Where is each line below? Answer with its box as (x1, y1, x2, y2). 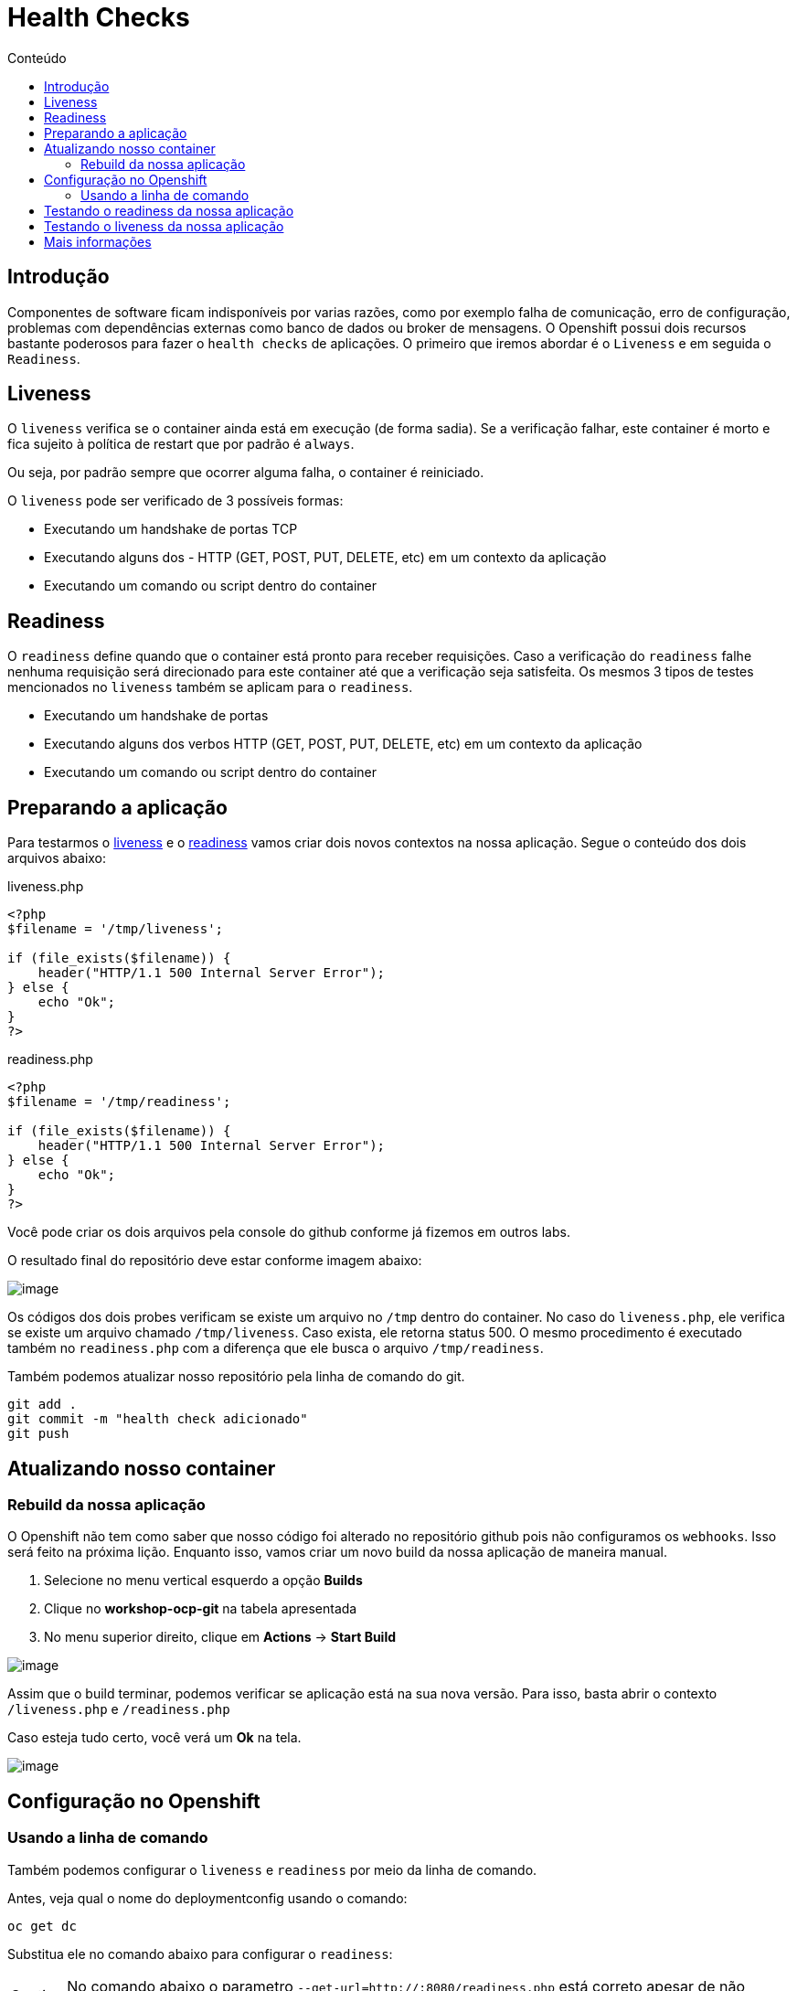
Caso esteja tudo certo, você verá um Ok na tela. (7, 1730, 302, 1746)
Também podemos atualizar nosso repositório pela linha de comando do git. (7, 1368, 465, 1385)
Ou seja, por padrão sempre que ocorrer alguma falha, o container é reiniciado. (7, 464, 484, 481)
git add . (7, 1397, 77, 1412)
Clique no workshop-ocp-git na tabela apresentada (44, 1601, 357, 1617)
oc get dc (7, 1918, 77, 1933)
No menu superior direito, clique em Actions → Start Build (44, 1629, 397, 1645)
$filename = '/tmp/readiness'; (7, 1094, 231, 1110)
